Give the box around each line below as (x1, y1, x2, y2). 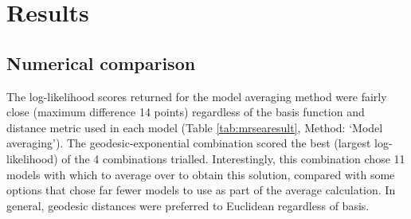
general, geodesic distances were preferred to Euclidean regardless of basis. (6, 197, 370, 213)
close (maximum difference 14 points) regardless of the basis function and (6, 104, 365, 120)
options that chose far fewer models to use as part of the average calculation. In (6, 182, 396, 198)
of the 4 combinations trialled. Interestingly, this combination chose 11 (61, 150, 405, 166)
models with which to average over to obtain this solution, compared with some (6, 166, 395, 182)
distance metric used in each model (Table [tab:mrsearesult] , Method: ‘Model (6, 119, 383, 135)
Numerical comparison (6, 50, 196, 75)
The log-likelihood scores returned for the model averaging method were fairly (6, 88, 387, 104)
